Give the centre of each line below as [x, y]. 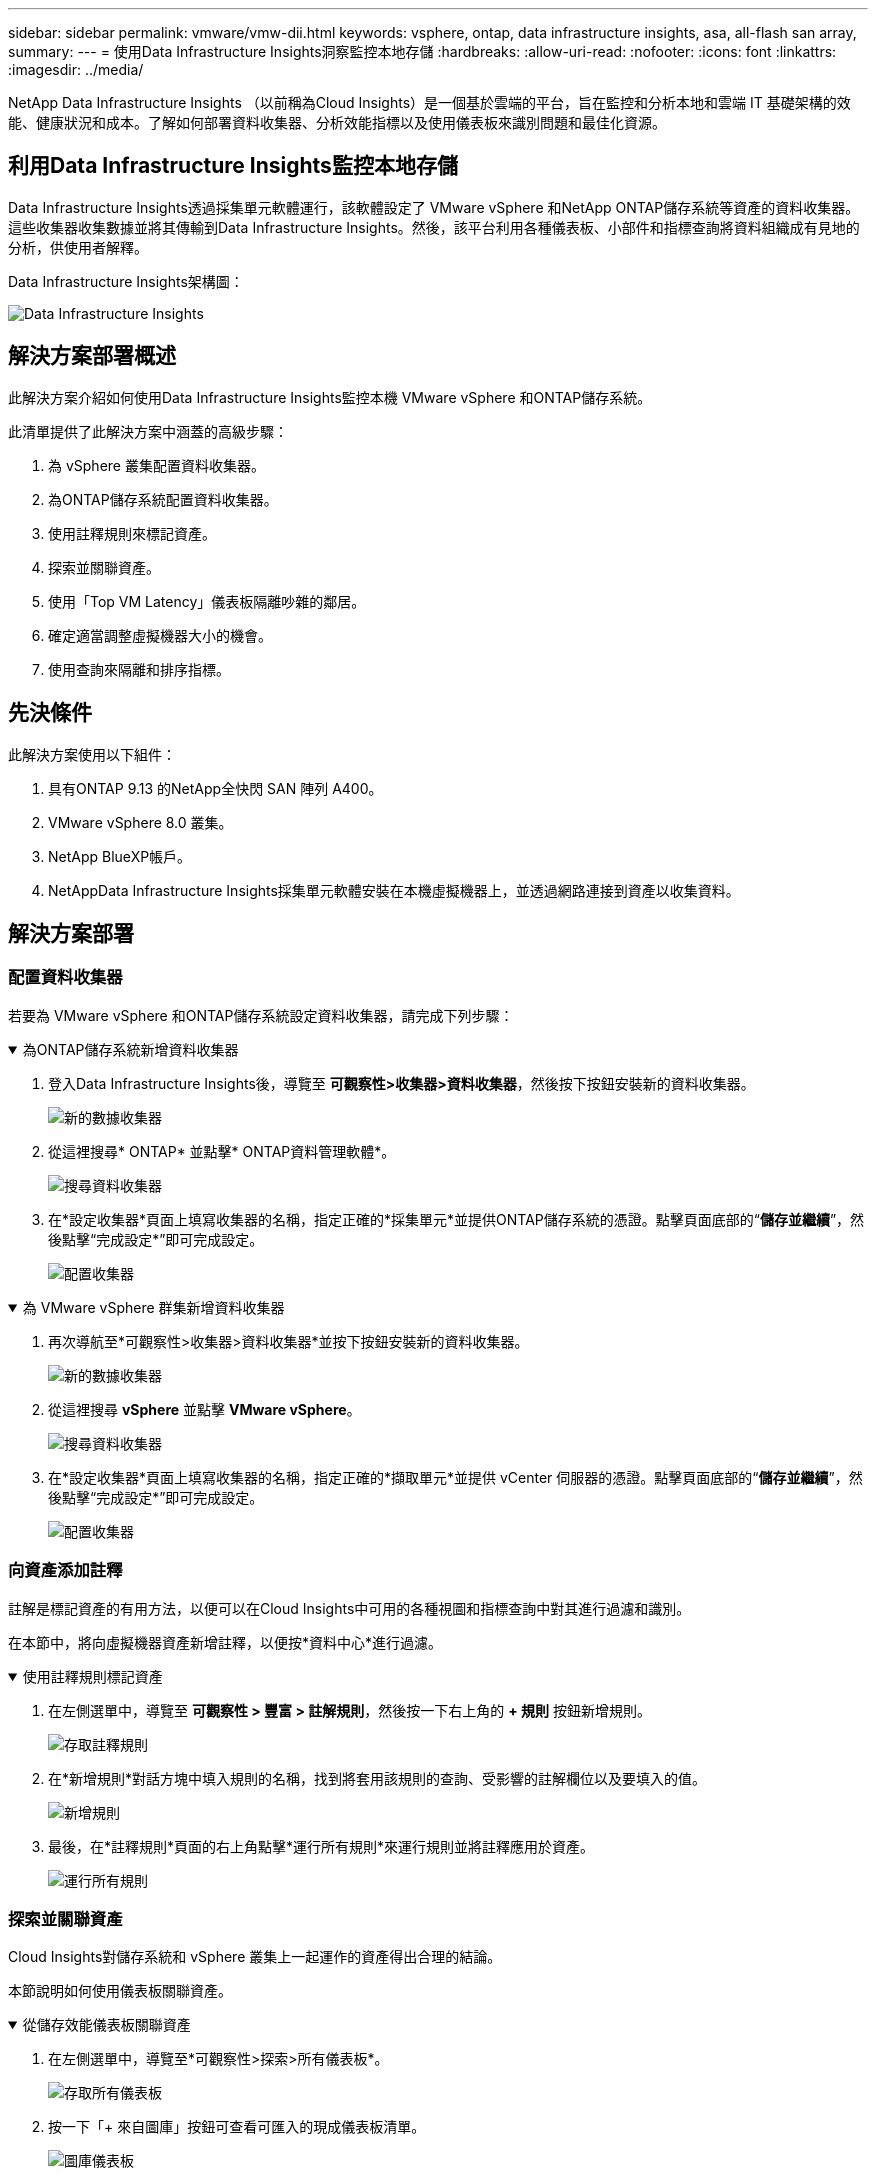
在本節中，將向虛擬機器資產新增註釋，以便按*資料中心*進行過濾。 [225, 1642]
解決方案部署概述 [92, 356]
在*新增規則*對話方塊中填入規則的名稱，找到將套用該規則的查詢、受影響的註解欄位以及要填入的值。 [377, 1778]
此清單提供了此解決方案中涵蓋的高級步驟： [148, 431]
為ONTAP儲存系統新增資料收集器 [130, 1049]
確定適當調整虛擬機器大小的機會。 [160, 635]
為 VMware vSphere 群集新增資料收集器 [153, 1307]
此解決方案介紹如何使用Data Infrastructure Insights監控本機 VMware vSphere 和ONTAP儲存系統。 [330, 397]
